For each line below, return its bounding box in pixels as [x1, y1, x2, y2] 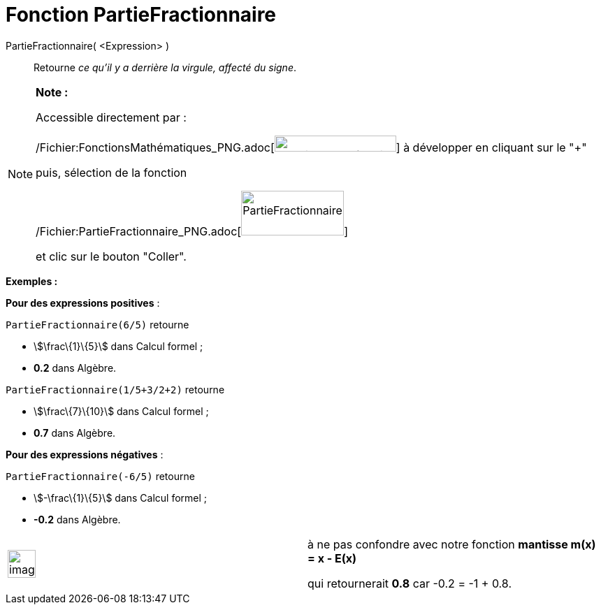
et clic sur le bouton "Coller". [36, 249, 187, 263]
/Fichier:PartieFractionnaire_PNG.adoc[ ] [36, 224, 349, 238]
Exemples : [6, 275, 58, 287]
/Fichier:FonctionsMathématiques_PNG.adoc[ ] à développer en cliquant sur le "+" [36, 140, 587, 154]
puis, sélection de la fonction [36, 165, 187, 180]
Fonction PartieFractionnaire [6, 3, 277, 27]
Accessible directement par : [36, 110, 187, 124]
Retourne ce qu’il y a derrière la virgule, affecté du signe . [34, 61, 296, 73]
